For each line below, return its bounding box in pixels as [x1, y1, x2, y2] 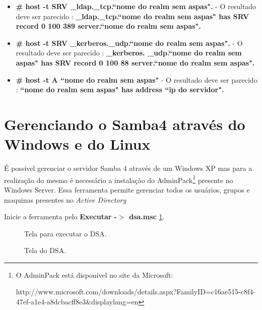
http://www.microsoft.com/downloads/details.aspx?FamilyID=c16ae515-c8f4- [16, 286, 255, 297]
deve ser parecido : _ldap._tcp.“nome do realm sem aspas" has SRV [16, 11, 249, 21]
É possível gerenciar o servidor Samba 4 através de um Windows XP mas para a [4, 163, 252, 173]
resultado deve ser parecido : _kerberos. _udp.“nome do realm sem [16, 47, 242, 58]
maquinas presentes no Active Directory [4, 194, 126, 205]
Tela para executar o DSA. [24, 228, 107, 238]
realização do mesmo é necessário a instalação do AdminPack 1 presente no [4, 173, 233, 185]
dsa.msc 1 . [129, 211, 165, 222]
